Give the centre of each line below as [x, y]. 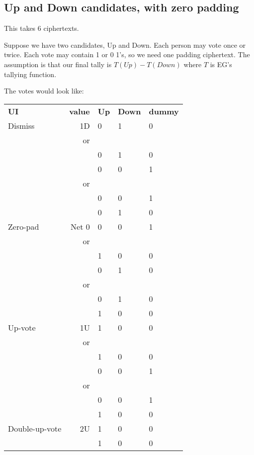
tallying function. [30, 74]
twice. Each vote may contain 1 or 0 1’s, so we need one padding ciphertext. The [127, 54]
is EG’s [221, 64]
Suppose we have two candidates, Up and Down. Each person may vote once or [125, 45]
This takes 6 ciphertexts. [42, 28]
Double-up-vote [35, 428]
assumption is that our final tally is [58, 64]
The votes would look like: [44, 91]
